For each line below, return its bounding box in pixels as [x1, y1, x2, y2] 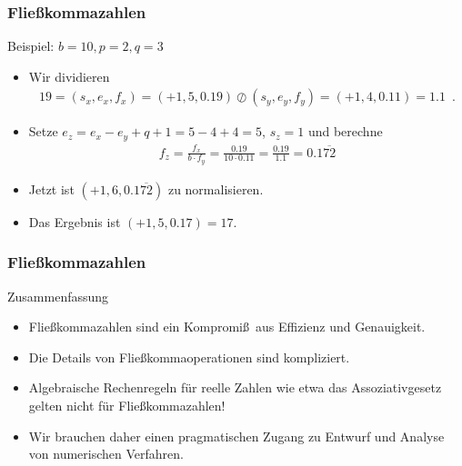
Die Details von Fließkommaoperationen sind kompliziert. [28, 347, 350, 366]
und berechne [307, 122, 383, 141]
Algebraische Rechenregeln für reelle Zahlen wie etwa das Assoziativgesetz [28, 378, 442, 397]
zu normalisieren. [167, 179, 264, 198]
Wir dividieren [28, 66, 110, 85]
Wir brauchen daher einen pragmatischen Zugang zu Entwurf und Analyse [28, 426, 445, 445]
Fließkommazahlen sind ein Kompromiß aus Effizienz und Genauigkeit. [28, 317, 426, 336]
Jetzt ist [28, 179, 75, 198]
